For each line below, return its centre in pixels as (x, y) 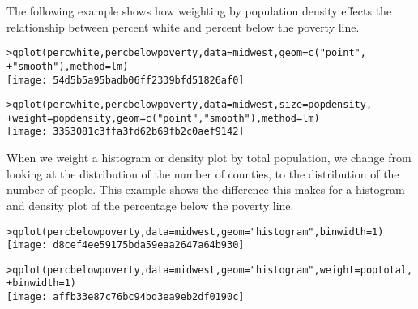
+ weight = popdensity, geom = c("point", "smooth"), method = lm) (163, 118)
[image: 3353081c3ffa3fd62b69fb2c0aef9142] (126, 132)
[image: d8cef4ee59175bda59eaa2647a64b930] (126, 245)
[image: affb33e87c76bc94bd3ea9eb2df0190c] (126, 297)
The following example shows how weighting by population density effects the (199, 11)
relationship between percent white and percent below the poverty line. (183, 26)
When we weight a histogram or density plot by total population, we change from (209, 158)
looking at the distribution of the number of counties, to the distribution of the (203, 173)
